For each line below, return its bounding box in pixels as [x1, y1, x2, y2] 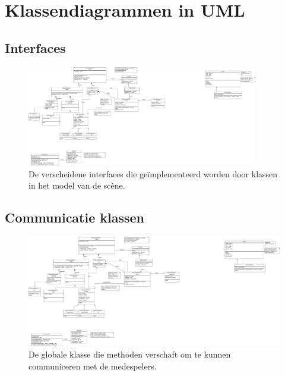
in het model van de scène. [28, 179, 125, 192]
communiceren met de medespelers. [28, 360, 157, 372]
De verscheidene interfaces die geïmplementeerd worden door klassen [28, 167, 278, 180]
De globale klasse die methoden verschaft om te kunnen [28, 348, 231, 361]
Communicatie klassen [5, 208, 145, 227]
